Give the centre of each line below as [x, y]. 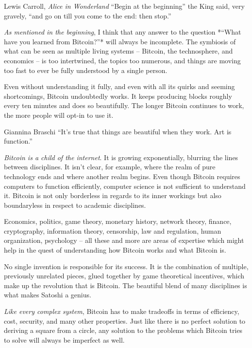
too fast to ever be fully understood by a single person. [86, 70]
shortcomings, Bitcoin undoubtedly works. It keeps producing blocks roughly [118, 96]
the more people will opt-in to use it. [59, 115]
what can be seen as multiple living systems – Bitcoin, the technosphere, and [118, 51]
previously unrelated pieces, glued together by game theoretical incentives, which [124, 276]
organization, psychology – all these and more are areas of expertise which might [124, 240]
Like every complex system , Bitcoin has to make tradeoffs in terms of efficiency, [122, 311]
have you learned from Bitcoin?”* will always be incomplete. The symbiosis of [120, 41]
